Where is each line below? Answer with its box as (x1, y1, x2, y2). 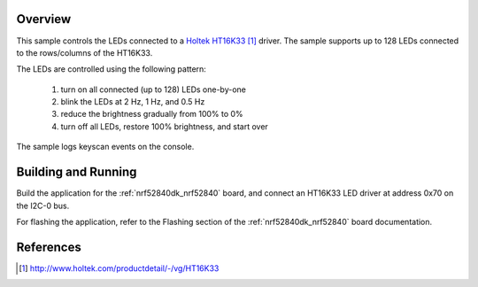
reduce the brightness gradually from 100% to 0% (60, 109, 243, 120)
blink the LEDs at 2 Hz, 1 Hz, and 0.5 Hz (60, 97, 205, 107)
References (16, 239, 81, 254)
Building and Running (16, 165, 137, 180)
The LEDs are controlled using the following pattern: (16, 64, 207, 74)
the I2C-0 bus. (16, 200, 70, 211)
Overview (16, 12, 72, 27)
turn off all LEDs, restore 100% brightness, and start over (60, 120, 269, 132)
